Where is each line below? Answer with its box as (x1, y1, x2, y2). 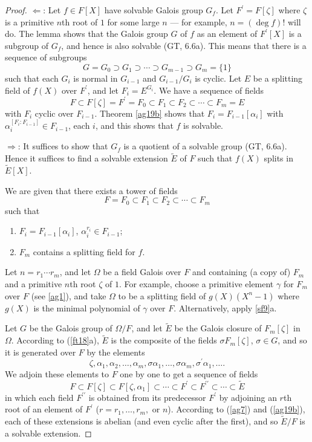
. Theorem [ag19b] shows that (94, 106, 205, 119)
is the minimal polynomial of (33, 301, 140, 314)
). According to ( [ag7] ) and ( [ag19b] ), (167, 403, 305, 415)
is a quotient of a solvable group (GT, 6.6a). (123, 140, 287, 152)
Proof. (5, 4, 27, 16)
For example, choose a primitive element (124, 277, 274, 290)
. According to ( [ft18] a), (11, 334, 99, 346)
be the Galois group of (29, 322, 112, 334)
